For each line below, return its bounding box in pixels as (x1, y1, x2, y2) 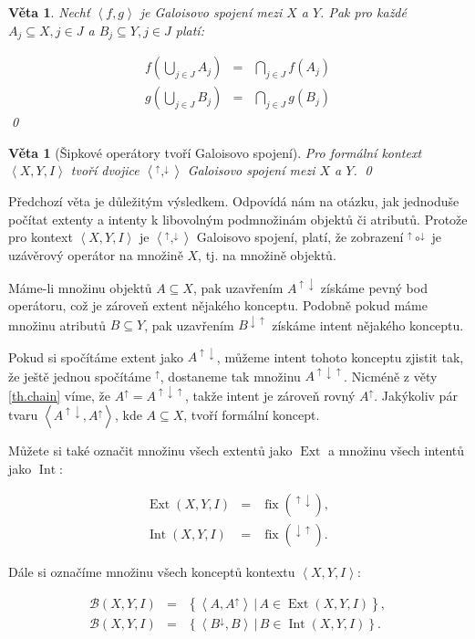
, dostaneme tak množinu (160, 366, 301, 385)
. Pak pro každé (320, 3, 407, 21)
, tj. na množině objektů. (198, 246, 336, 265)
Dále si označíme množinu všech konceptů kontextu (8, 562, 295, 581)
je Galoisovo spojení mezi (139, 3, 283, 21)
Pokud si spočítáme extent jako (8, 347, 184, 366)
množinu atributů (8, 315, 107, 334)
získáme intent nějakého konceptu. (272, 315, 464, 334)
